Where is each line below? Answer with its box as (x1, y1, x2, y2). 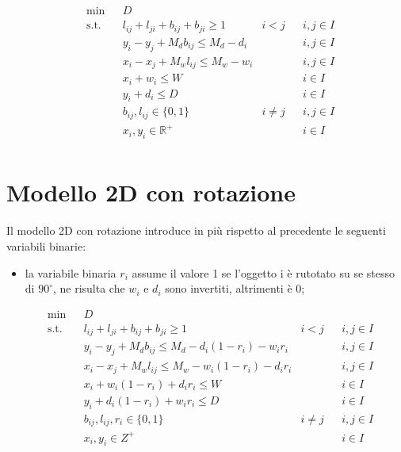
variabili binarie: (6, 237, 86, 254)
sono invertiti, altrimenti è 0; (165, 280, 305, 297)
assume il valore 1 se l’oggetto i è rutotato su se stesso (132, 264, 395, 281)
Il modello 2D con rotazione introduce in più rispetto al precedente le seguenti (6, 222, 386, 239)
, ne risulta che (52, 280, 125, 297)
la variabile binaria (25, 264, 116, 281)
